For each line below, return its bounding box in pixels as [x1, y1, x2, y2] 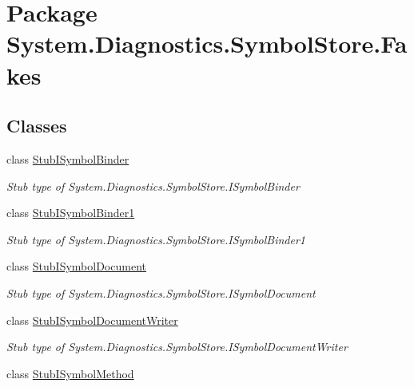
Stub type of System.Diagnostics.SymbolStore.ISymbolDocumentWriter [6, 338, 348, 355]
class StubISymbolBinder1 [6, 204, 135, 221]
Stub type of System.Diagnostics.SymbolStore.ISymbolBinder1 [6, 231, 306, 247]
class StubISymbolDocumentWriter [6, 311, 178, 328]
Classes [6, 113, 67, 138]
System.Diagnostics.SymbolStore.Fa [6, 27, 408, 60]
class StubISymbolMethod [6, 365, 134, 381]
